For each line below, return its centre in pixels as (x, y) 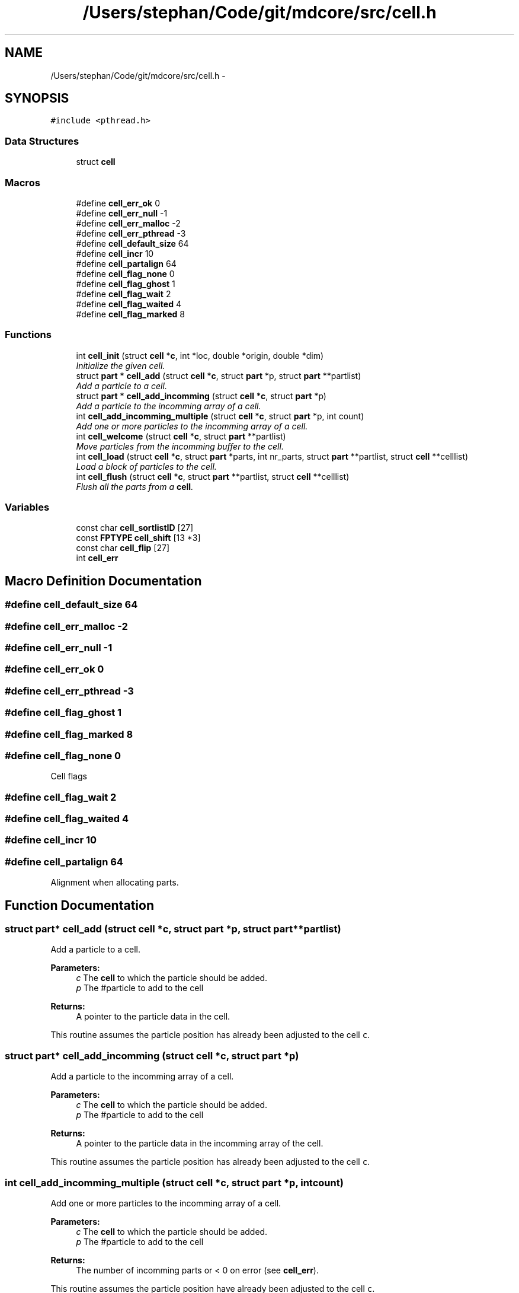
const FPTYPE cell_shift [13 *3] (138, 538)
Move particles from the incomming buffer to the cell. (180, 446)
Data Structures (42, 141)
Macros (23, 182)
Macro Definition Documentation (103, 581)
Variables (27, 507)
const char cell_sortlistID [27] (135, 528)
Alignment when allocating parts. (115, 883)
